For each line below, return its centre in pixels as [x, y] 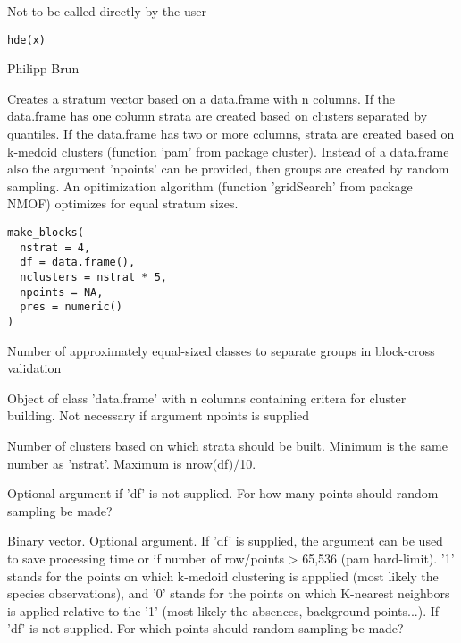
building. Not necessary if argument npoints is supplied [159, 415]
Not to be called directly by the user [107, 11]
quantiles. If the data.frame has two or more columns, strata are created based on [231, 134]
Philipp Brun [43, 68]
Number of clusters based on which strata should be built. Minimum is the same [227, 445]
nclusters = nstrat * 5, [93, 277]
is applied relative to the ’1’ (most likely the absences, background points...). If [223, 610]
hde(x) [26, 40]
